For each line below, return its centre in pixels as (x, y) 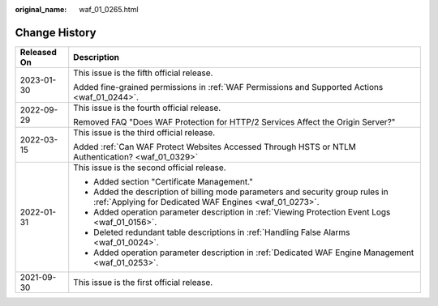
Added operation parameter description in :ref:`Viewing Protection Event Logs (242, 212)
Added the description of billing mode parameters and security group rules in (241, 192)
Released (38, 52)
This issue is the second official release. (150, 168)
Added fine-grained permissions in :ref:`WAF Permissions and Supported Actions (228, 87)
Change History (56, 32)
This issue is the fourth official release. (147, 108)
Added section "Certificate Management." (174, 181)
